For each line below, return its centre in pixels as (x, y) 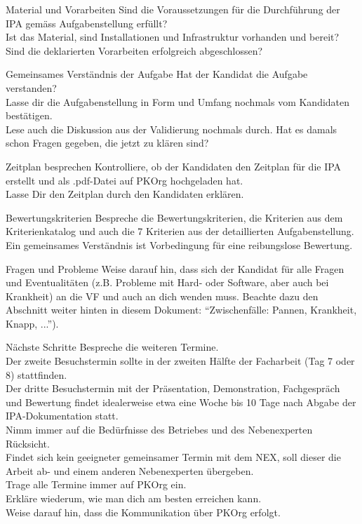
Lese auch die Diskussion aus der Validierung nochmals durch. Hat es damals (172, 129)
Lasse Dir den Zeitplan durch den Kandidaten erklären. (125, 194)
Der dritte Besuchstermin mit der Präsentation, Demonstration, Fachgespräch (173, 388)
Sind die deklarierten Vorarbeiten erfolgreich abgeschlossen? (134, 50)
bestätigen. (29, 115)
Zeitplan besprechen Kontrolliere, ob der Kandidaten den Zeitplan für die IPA (174, 166)
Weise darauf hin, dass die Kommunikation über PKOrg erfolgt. (143, 512)
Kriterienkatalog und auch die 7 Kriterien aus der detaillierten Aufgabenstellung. (180, 231)
